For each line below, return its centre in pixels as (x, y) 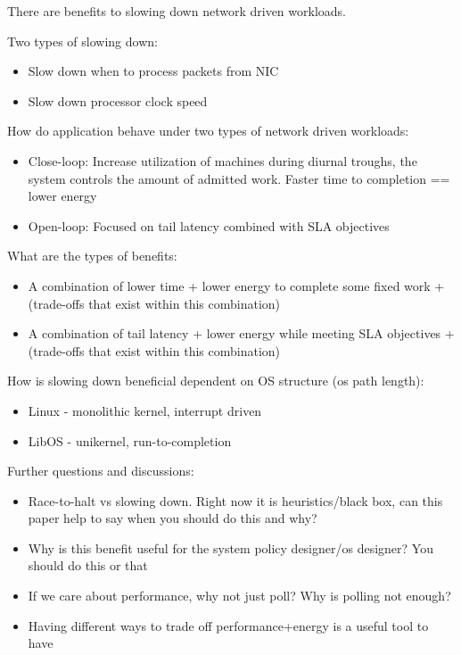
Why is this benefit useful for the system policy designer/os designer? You (230, 547)
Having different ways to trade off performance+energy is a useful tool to (228, 625)
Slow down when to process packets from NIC (153, 71)
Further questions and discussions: (101, 471)
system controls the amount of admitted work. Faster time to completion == (239, 178)
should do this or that (88, 565)
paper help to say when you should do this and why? (173, 518)
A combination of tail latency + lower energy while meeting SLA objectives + (241, 333)
